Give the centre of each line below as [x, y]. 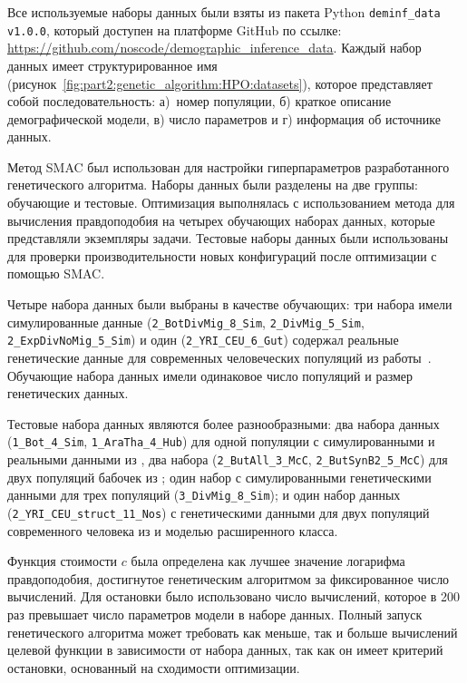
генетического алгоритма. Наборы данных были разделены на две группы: [213, 185]
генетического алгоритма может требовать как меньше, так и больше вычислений [233, 632]
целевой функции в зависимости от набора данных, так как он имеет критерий [225, 650]
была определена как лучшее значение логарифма [268, 561]
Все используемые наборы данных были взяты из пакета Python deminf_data [224, 12]
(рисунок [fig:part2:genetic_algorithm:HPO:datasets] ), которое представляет [220, 83]
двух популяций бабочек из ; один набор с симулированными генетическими [219, 477]
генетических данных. [68, 393]
